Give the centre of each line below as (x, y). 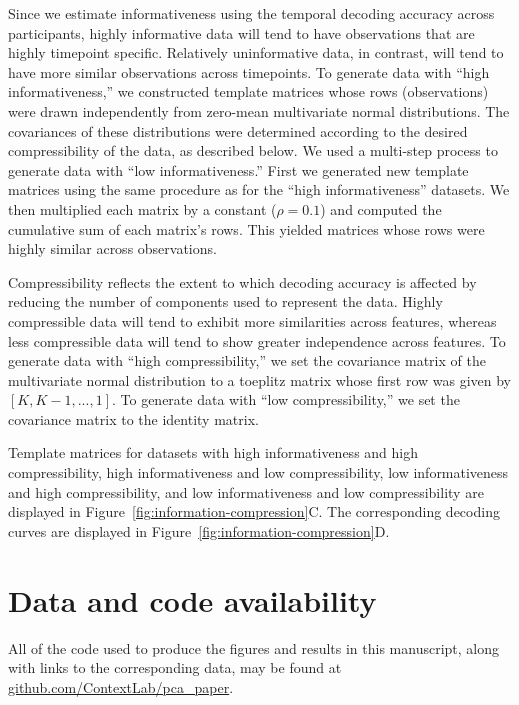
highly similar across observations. (112, 248)
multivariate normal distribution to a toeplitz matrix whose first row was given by (259, 379)
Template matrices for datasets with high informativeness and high (213, 452)
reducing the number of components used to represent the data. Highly (225, 301)
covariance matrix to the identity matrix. (133, 418)
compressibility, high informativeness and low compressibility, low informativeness (258, 472)
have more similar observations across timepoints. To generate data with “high (249, 71)
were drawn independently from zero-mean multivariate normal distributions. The (259, 110)
